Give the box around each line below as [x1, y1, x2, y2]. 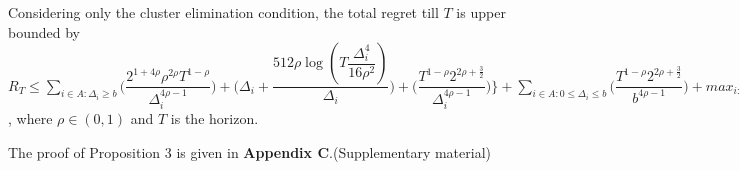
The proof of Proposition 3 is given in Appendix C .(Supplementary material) [8, 141, 491, 162]
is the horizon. [170, 108, 259, 129]
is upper [456, 2, 506, 22]
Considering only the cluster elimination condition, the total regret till [8, 2, 439, 22]
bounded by [8, 21, 80, 42]
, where [8, 108, 53, 129]
